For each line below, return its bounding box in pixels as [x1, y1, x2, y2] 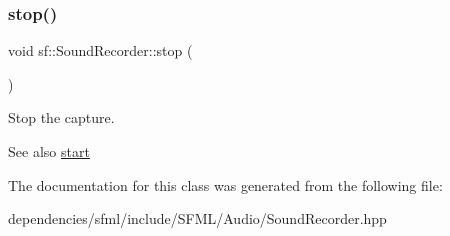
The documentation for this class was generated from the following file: [8, 174, 443, 195]
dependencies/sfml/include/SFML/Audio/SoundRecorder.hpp [8, 208, 387, 229]
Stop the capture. [8, 107, 115, 128]
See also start [8, 141, 90, 161]
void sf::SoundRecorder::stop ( [8, 40, 193, 61]
